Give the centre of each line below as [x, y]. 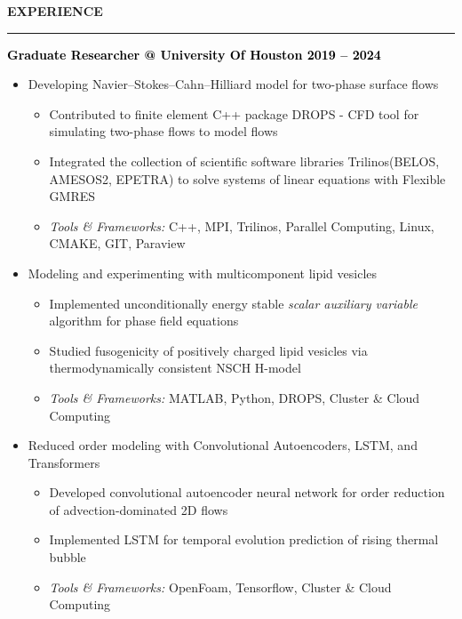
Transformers [64, 462]
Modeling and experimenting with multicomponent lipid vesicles [203, 273]
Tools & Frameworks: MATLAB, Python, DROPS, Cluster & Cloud [235, 397]
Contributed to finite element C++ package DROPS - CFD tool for [234, 113]
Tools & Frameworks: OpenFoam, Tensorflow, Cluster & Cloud [220, 587]
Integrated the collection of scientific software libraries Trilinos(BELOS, [244, 161]
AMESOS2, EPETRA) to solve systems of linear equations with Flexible [247, 178]
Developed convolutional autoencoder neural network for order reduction [247, 492]
